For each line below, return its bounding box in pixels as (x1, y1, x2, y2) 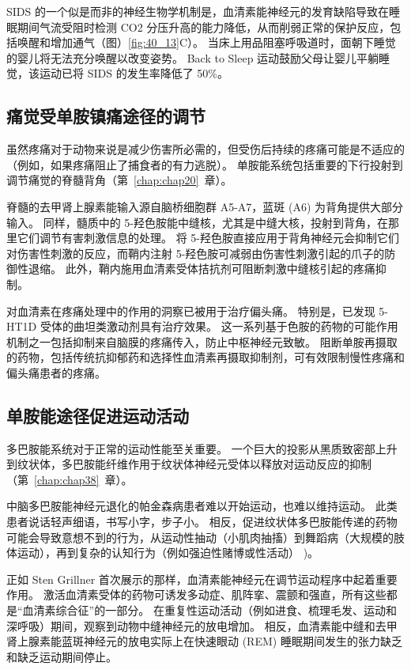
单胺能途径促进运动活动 (6, 403, 189, 427)
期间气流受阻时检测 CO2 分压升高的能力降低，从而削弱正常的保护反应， (17, 18, 390, 35)
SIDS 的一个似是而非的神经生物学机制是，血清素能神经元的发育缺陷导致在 (6, 3, 389, 19)
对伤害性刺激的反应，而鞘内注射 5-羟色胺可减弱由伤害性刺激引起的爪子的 (6, 244, 385, 261)
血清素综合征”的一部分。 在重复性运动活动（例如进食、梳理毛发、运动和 (22, 602, 397, 619)
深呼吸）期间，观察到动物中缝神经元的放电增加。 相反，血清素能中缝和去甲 (6, 617, 398, 634)
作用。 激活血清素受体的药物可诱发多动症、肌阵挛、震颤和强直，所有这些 (6, 586, 386, 603)
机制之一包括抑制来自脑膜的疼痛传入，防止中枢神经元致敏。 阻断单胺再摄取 (6, 333, 398, 350)
